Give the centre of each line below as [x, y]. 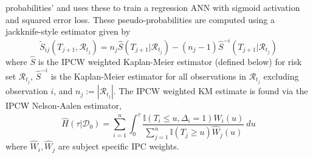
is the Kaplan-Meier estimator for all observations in [148, 76]
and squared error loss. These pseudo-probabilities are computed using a [140, 19]
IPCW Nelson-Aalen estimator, [64, 105]
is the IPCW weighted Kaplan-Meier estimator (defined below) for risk [170, 61]
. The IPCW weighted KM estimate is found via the [211, 91]
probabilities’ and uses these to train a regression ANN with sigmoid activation [153, 7]
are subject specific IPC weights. [119, 146]
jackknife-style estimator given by [68, 31]
